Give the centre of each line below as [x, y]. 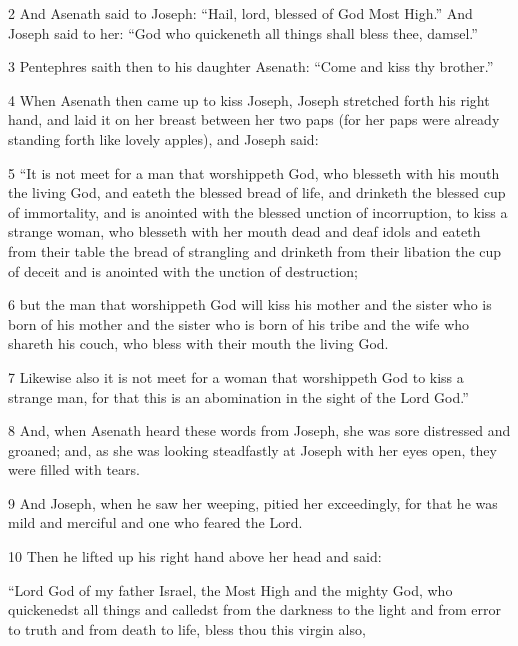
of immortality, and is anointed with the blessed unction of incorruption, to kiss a [258, 211]
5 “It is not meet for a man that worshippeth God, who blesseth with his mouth [254, 172]
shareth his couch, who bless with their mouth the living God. [198, 343]
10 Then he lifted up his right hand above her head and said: [195, 556]
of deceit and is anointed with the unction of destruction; [183, 270]
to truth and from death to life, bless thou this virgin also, [187, 628]
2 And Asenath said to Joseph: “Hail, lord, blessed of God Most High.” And [240, 13]
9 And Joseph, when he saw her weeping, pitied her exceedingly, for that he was [253, 502]
